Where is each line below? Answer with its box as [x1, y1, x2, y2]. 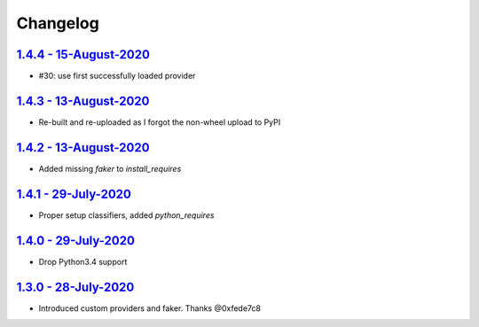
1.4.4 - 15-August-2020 [16, 47, 151, 62]
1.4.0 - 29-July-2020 [16, 233, 135, 248]
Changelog [16, 13, 99, 33]
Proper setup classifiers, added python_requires [38, 209, 215, 221]
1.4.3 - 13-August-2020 [16, 93, 150, 108]
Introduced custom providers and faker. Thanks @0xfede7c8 [38, 302, 262, 314]
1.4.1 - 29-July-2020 [16, 186, 132, 201]
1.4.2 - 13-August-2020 [16, 140, 150, 155]
